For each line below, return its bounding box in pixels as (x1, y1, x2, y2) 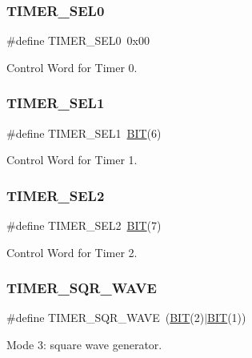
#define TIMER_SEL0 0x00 (6, 32, 150, 49)
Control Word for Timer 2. (6, 243, 138, 260)
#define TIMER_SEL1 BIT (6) (6, 124, 162, 141)
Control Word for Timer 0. (6, 58, 138, 75)
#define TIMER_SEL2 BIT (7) (6, 217, 162, 234)
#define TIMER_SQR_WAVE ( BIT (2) (6, 309, 205, 326)
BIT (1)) (207, 309, 246, 326)
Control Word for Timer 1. (6, 151, 138, 168)
